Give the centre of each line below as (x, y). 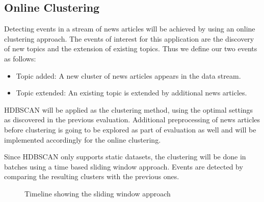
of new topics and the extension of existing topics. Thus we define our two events (131, 48)
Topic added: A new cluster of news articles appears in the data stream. (128, 75)
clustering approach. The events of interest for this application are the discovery (129, 38)
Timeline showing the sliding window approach (98, 193)
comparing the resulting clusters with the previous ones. (92, 176)
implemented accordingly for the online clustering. (83, 139)
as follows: (20, 58)
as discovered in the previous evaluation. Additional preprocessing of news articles (132, 120)
